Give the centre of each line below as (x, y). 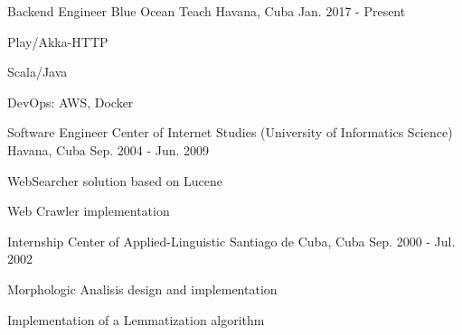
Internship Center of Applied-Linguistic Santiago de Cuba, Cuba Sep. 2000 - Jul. (231, 241)
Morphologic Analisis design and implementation (142, 288)
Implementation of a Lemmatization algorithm (136, 319)
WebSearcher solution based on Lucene (115, 180)
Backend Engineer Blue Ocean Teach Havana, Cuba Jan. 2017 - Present (207, 11)
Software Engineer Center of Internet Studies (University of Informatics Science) (230, 132)
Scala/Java (38, 72)
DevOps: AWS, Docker (71, 102)
